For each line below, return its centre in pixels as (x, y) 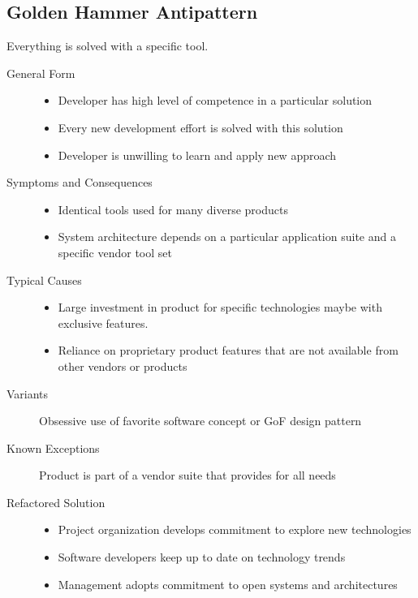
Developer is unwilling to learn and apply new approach (197, 155)
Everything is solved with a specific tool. (108, 46)
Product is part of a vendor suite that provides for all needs (187, 475)
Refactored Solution (56, 502)
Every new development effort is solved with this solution (200, 127)
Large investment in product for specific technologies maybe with (220, 307)
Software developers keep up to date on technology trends (202, 557)
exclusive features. (103, 323)
